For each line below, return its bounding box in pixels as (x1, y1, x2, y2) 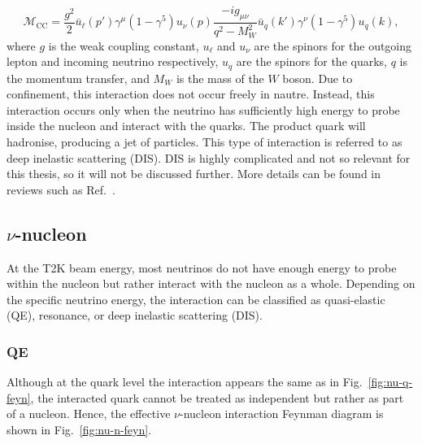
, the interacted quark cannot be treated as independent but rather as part (30, 389, 404, 406)
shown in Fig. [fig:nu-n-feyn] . (7, 421, 152, 437)
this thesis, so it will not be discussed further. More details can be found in (7, 165, 381, 182)
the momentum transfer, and (7, 69, 150, 86)
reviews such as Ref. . (7, 181, 115, 198)
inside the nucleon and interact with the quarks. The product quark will (7, 117, 366, 134)
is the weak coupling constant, (48, 37, 199, 54)
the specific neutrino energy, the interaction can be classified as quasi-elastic (7, 290, 385, 307)
